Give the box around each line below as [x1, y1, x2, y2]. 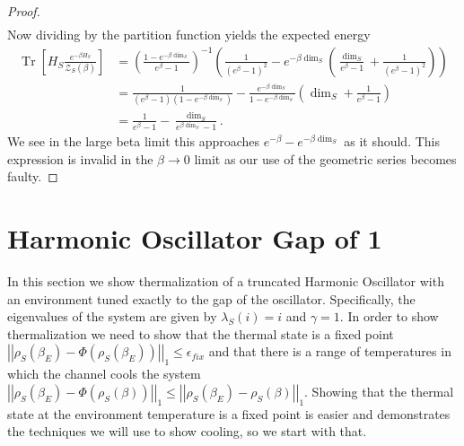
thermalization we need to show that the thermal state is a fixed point [7, 324, 394, 343]
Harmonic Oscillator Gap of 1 [7, 220, 382, 256]
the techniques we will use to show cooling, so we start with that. [7, 422, 367, 441]
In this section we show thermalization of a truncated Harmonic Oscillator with [7, 271, 444, 290]
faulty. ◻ [7, 167, 58, 186]
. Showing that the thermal [304, 381, 454, 400]
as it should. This [344, 132, 441, 151]
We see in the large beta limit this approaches [7, 132, 260, 151]
